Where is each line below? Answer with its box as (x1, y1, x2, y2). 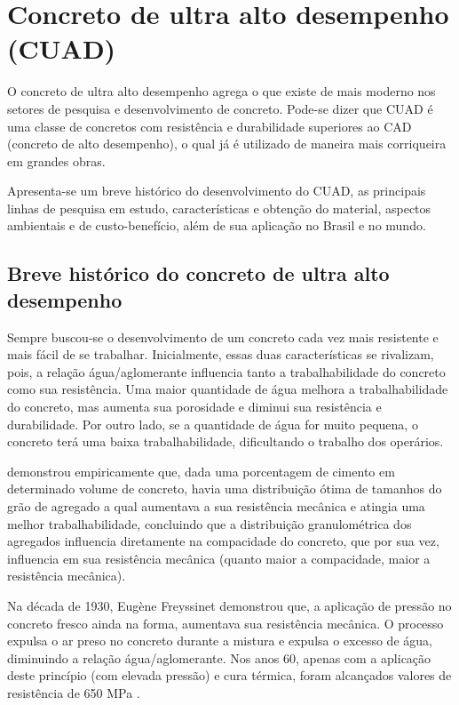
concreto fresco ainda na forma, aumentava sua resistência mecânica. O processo (7, 613, 444, 632)
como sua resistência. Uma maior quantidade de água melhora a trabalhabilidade (7, 380, 448, 398)
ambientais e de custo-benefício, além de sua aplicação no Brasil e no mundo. (7, 216, 426, 235)
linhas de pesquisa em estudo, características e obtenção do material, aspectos (7, 198, 431, 217)
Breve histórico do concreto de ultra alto (7, 260, 390, 287)
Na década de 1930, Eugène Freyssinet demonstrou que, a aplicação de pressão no (7, 596, 452, 614)
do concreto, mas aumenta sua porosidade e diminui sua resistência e (7, 397, 382, 416)
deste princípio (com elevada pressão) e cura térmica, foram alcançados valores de (7, 666, 452, 685)
